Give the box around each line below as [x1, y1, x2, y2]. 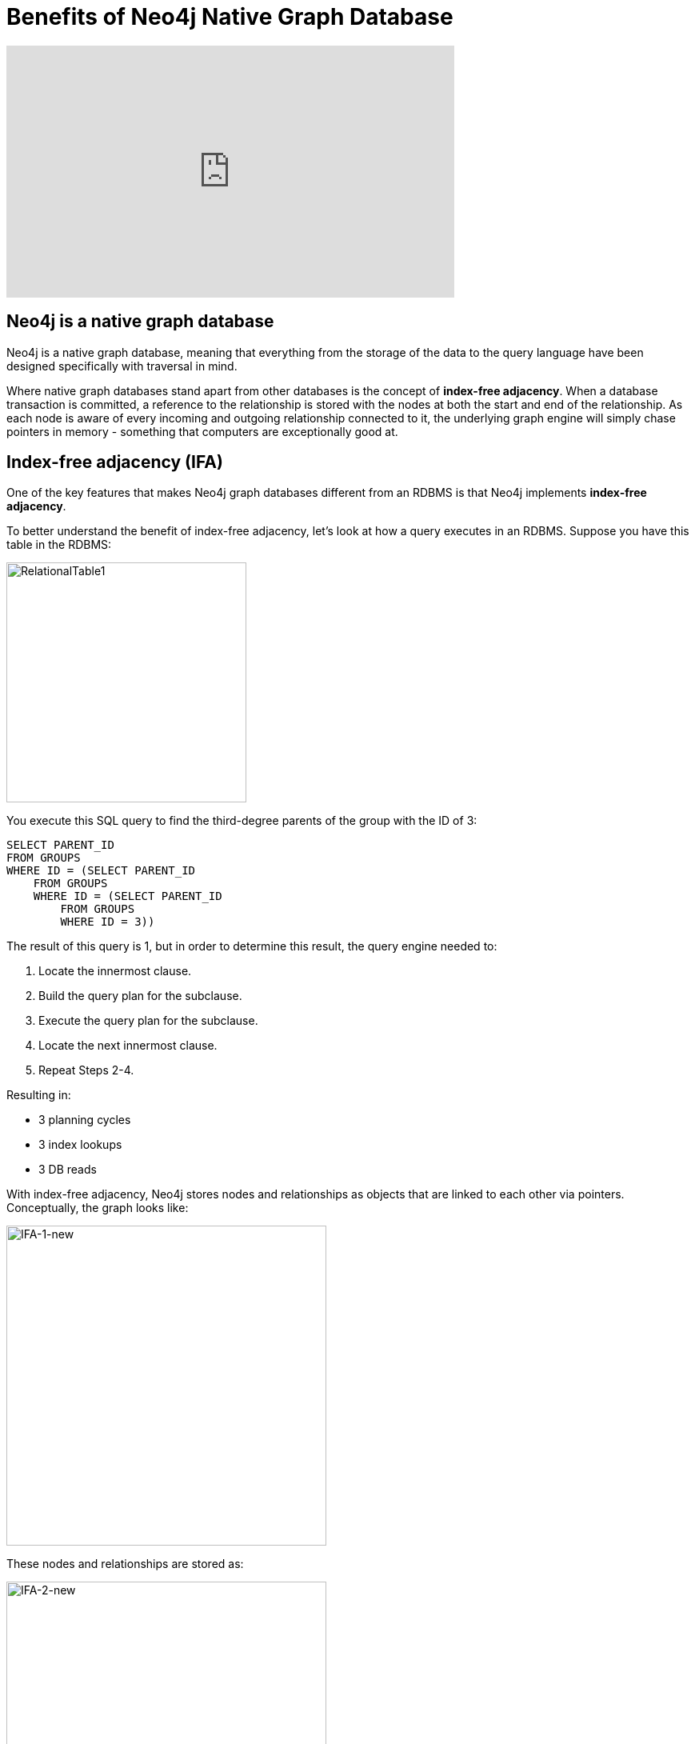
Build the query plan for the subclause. [38, 989, 242, 1003]
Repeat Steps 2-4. [38, 1063, 134, 1078]
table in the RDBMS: [6, 538, 112, 552]
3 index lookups [38, 1138, 122, 1152]
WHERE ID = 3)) [60, 915, 155, 929]
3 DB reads [38, 1162, 97, 1177]
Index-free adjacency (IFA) [6, 452, 223, 473]
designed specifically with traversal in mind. [6, 358, 238, 373]
